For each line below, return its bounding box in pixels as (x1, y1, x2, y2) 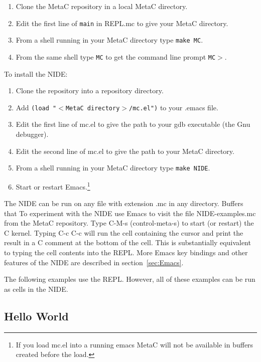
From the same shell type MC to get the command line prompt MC (16, 51, 216, 62)
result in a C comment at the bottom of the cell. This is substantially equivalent (4, 237, 251, 248)
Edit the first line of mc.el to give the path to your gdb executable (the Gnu (16, 119, 250, 129)
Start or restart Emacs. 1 (16, 179, 90, 192)
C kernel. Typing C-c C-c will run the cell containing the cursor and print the (4, 227, 243, 238)
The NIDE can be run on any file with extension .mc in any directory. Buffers (4, 198, 243, 209)
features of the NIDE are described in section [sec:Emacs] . (4, 257, 184, 267)
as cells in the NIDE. (4, 283, 68, 294)
